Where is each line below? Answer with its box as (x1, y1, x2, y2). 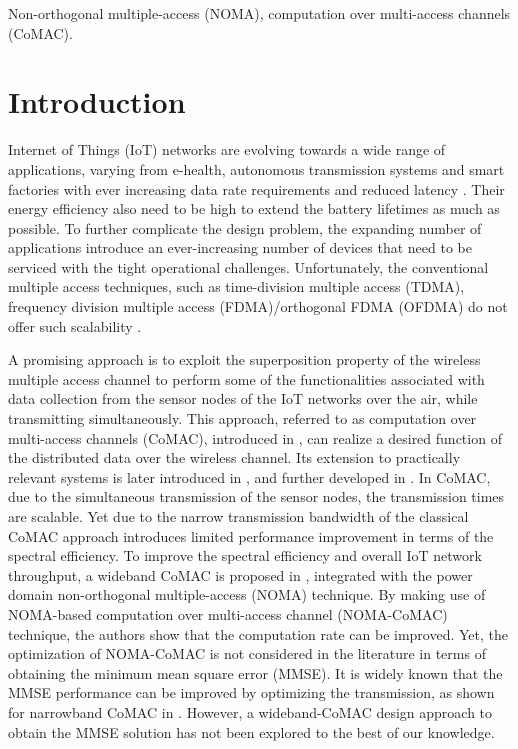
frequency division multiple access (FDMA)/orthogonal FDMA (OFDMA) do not (8, 296, 508, 317)
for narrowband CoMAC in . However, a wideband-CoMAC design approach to (8, 701, 493, 722)
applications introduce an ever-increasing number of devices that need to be (8, 237, 472, 258)
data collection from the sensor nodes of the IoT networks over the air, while (8, 388, 478, 409)
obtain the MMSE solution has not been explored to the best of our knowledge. (8, 721, 495, 742)
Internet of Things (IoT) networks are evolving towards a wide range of (8, 139, 446, 160)
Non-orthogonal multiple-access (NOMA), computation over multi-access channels (8, 3, 511, 23)
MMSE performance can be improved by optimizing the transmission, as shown (8, 682, 495, 703)
